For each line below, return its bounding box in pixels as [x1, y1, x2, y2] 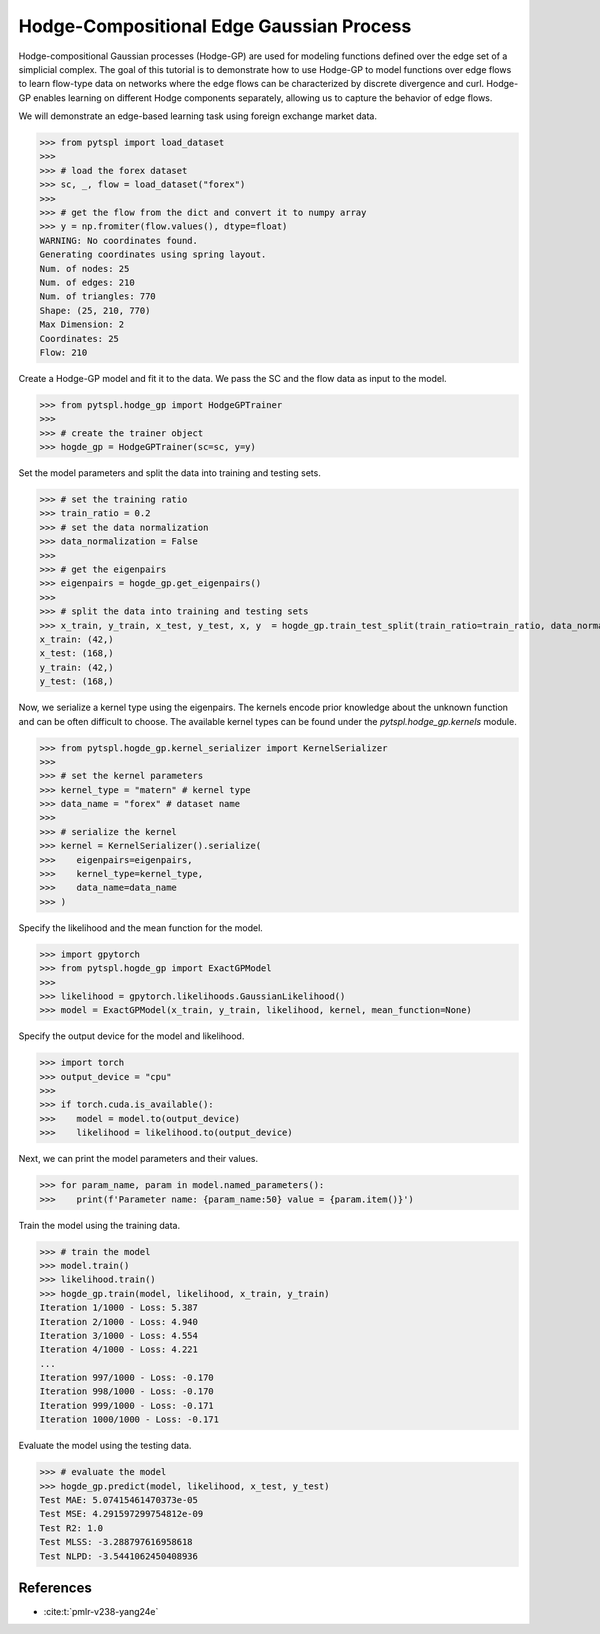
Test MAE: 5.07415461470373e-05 [39, 1495, 199, 1506]
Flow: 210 [39, 346, 88, 358]
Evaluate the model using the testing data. [18, 1440, 192, 1452]
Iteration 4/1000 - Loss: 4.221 [39, 1344, 199, 1355]
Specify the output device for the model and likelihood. [18, 1030, 245, 1042]
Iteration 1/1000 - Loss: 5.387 [39, 1302, 199, 1314]
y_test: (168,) [39, 676, 114, 687]
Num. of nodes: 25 [39, 263, 130, 274]
